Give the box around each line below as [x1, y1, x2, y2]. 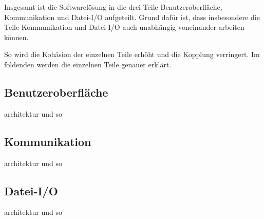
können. [4, 31, 29, 42]
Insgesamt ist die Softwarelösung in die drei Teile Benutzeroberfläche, [4, 2, 222, 12]
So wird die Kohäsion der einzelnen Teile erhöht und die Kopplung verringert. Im [4, 49, 260, 60]
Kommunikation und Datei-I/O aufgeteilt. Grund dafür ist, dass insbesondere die [4, 11, 260, 22]
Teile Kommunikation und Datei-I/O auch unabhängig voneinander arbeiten [4, 22, 244, 32]
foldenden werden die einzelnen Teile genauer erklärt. [4, 59, 172, 69]
